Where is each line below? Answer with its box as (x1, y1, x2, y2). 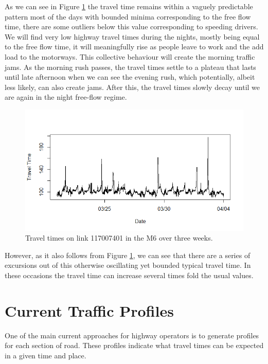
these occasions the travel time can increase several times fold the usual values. (5, 269, 254, 280)
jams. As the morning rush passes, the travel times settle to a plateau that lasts (5, 61, 256, 72)
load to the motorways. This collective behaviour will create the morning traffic (5, 51, 255, 62)
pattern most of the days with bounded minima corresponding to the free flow (5, 11, 251, 22)
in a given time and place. (5, 350, 86, 360)
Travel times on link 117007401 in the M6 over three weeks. (25, 232, 213, 243)
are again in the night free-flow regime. (5, 92, 127, 102)
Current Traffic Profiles (5, 300, 174, 321)
